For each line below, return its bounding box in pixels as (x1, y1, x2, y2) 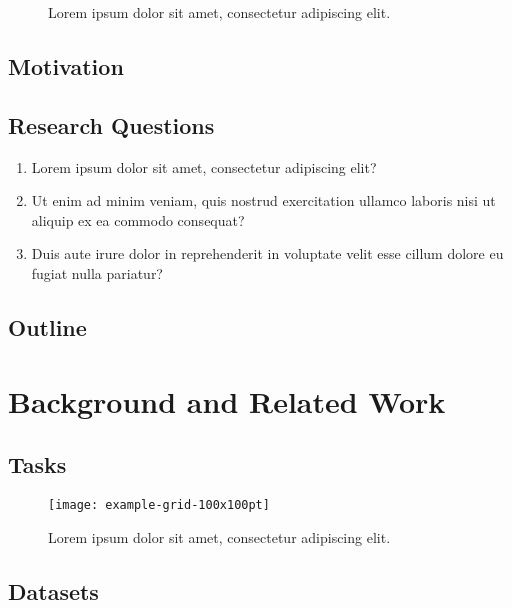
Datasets (8, 575, 99, 606)
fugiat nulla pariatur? (31, 262, 163, 283)
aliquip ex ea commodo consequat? (31, 209, 245, 230)
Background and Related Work (8, 380, 446, 421)
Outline (8, 311, 87, 342)
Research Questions (8, 109, 215, 140)
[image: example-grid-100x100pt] (48, 497, 270, 512)
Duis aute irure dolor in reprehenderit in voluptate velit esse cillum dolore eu (31, 243, 504, 264)
